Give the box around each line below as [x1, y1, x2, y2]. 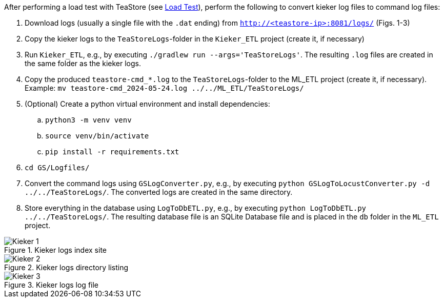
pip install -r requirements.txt [45, 148, 179, 156]
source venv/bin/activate [45, 132, 149, 140]
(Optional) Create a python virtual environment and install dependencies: [25, 99, 270, 108]
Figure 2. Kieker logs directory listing [4, 263, 129, 272]
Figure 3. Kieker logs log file [4, 280, 99, 289]
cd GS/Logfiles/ [25, 164, 90, 172]
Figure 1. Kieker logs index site [4, 246, 107, 254]
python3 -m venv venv [45, 116, 132, 124]
